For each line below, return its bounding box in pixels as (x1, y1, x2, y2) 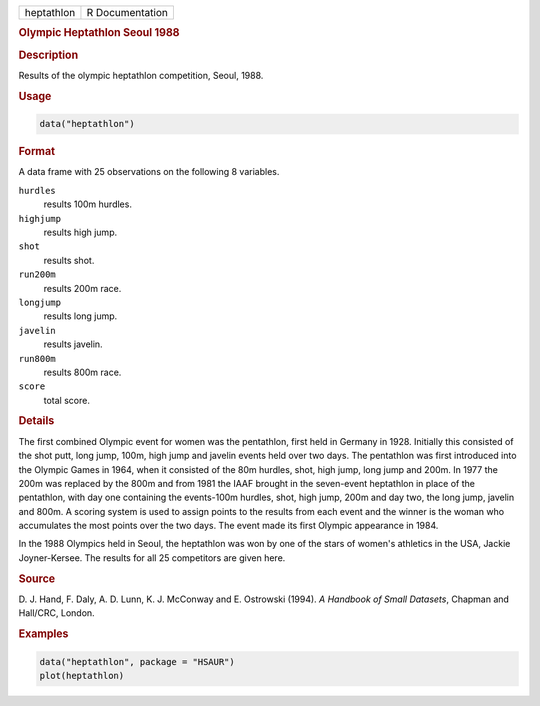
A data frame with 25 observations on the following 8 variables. (18, 166, 280, 178)
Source (18, 571, 56, 585)
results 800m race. (43, 366, 122, 378)
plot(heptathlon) (39, 670, 125, 681)
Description (18, 48, 79, 62)
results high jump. (43, 226, 118, 238)
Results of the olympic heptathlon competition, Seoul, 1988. (18, 69, 264, 81)
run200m (18, 269, 57, 280)
